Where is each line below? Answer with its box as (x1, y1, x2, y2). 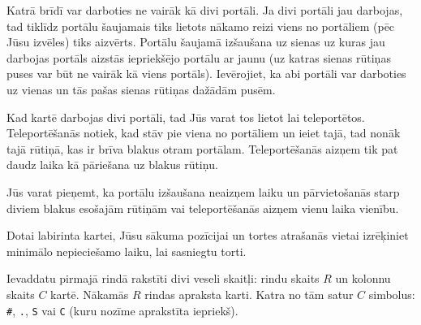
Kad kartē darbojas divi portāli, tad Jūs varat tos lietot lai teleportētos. (6, 108, 365, 125)
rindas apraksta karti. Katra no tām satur (144, 285, 354, 302)
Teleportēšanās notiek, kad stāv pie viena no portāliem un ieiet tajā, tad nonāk (6, 124, 401, 141)
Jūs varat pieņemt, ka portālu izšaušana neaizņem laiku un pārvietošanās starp (6, 183, 400, 200)
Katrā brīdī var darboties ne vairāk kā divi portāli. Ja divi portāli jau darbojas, (6, 2, 403, 18)
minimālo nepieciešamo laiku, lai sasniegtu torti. (6, 242, 247, 259)
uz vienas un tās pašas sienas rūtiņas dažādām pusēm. (6, 80, 276, 97)
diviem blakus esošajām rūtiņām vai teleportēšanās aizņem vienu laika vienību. (6, 199, 399, 216)
